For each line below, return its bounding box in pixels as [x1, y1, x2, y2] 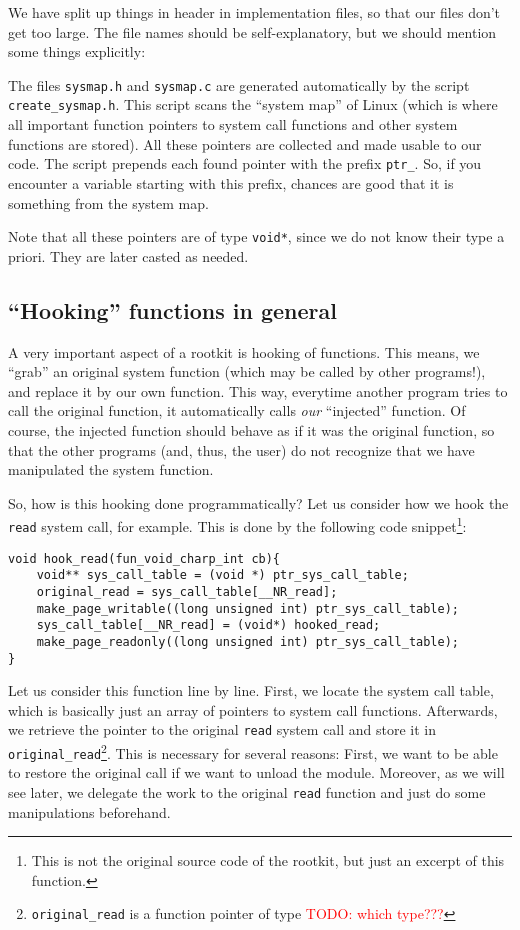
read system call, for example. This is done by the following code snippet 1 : [8, 513, 467, 536]
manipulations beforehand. [8, 801, 171, 822]
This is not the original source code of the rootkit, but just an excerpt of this [31, 850, 505, 871]
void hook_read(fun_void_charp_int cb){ [8, 551, 281, 566]
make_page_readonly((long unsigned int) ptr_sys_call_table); [36, 634, 460, 649]
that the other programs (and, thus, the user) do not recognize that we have [8, 439, 475, 460]
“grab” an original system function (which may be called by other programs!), [8, 361, 486, 382]
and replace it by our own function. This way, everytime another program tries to [8, 380, 508, 401]
